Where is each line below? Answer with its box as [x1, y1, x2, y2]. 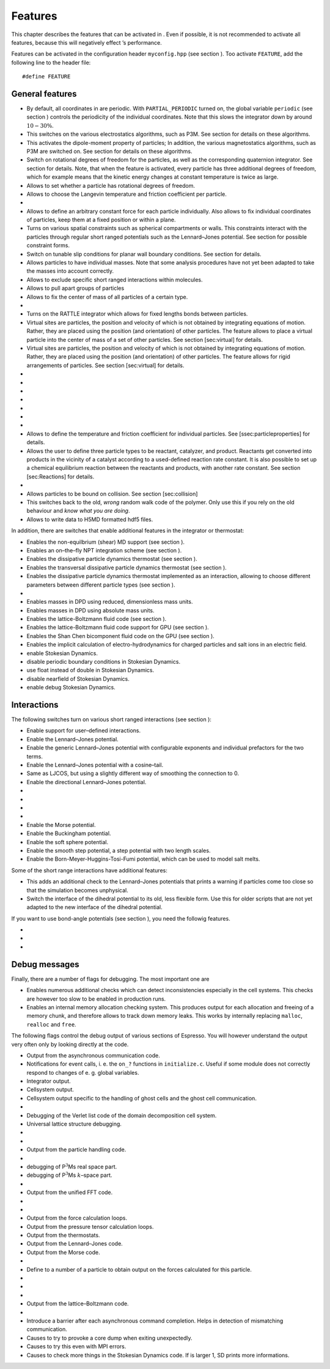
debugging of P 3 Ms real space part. [26, 1162, 117, 1170]
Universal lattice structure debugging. [26, 1120, 122, 1128]
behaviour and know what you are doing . [26, 507, 130, 514]
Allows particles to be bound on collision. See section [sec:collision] [26, 490, 198, 497]
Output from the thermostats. [26, 1231, 100, 1239]
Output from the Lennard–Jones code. [26, 1240, 123, 1247]
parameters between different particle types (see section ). [26, 581, 175, 588]
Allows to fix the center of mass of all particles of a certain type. [26, 293, 188, 300]
